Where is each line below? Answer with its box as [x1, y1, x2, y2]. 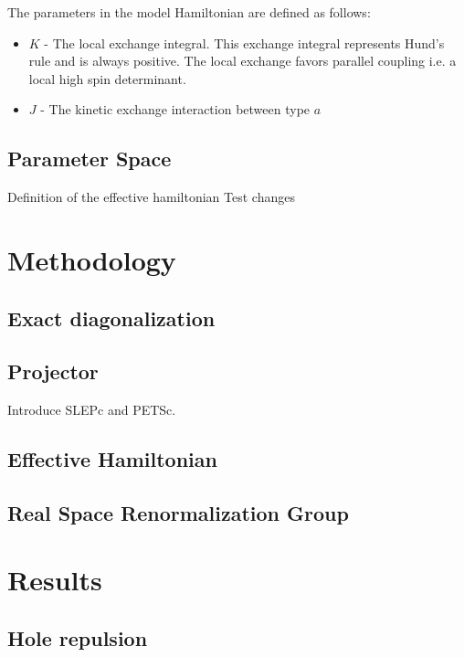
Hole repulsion [7, 624, 148, 652]
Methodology [7, 240, 176, 278]
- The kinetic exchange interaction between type [40, 100, 311, 119]
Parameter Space [7, 144, 172, 173]
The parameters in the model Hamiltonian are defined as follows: [7, 3, 371, 21]
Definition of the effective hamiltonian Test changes [7, 187, 295, 207]
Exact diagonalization [7, 303, 216, 332]
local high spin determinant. [28, 69, 186, 88]
